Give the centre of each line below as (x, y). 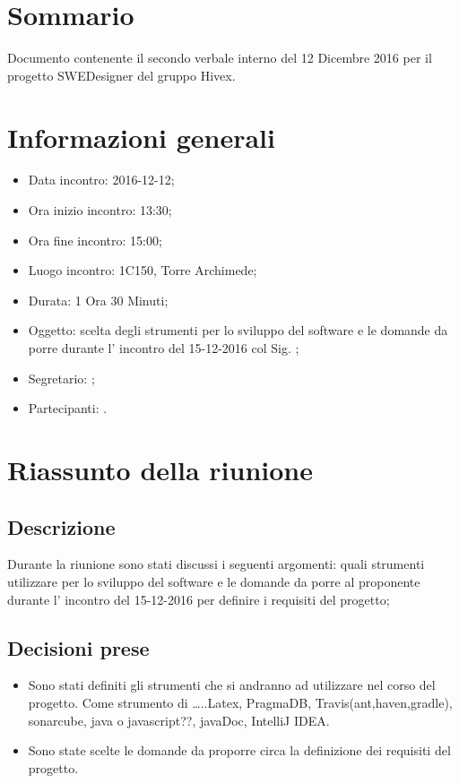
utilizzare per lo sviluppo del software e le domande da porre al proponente (214, 581)
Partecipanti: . (68, 408)
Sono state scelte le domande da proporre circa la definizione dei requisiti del (239, 750)
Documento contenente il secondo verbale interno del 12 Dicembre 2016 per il (220, 58)
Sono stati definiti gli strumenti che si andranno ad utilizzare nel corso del (232, 685)
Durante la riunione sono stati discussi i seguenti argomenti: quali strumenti (216, 564)
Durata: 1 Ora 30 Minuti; (98, 300)
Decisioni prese (78, 647)
